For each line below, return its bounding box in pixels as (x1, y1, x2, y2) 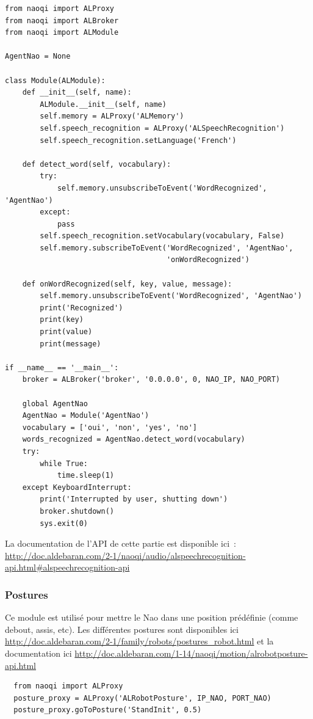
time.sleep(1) (57, 471, 114, 480)
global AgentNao (22, 399, 88, 408)
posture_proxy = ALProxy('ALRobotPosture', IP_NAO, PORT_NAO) (13, 693, 272, 703)
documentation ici (5, 646, 72, 659)
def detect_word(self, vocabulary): (22, 159, 171, 169)
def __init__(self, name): (22, 88, 132, 97)
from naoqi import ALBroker (5, 16, 119, 25)
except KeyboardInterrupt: (22, 483, 132, 492)
